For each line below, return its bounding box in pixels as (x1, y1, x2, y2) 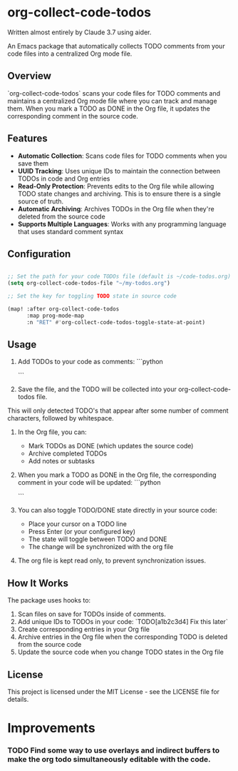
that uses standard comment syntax (17, 227, 123, 236)
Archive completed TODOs (28, 449, 108, 458)
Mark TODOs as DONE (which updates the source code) (28, 442, 194, 450)
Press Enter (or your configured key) (28, 528, 136, 536)
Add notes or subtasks (28, 457, 95, 465)
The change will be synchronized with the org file (28, 543, 174, 551)
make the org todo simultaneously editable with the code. (7, 755, 212, 765)
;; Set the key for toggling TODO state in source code (7, 293, 177, 300)
